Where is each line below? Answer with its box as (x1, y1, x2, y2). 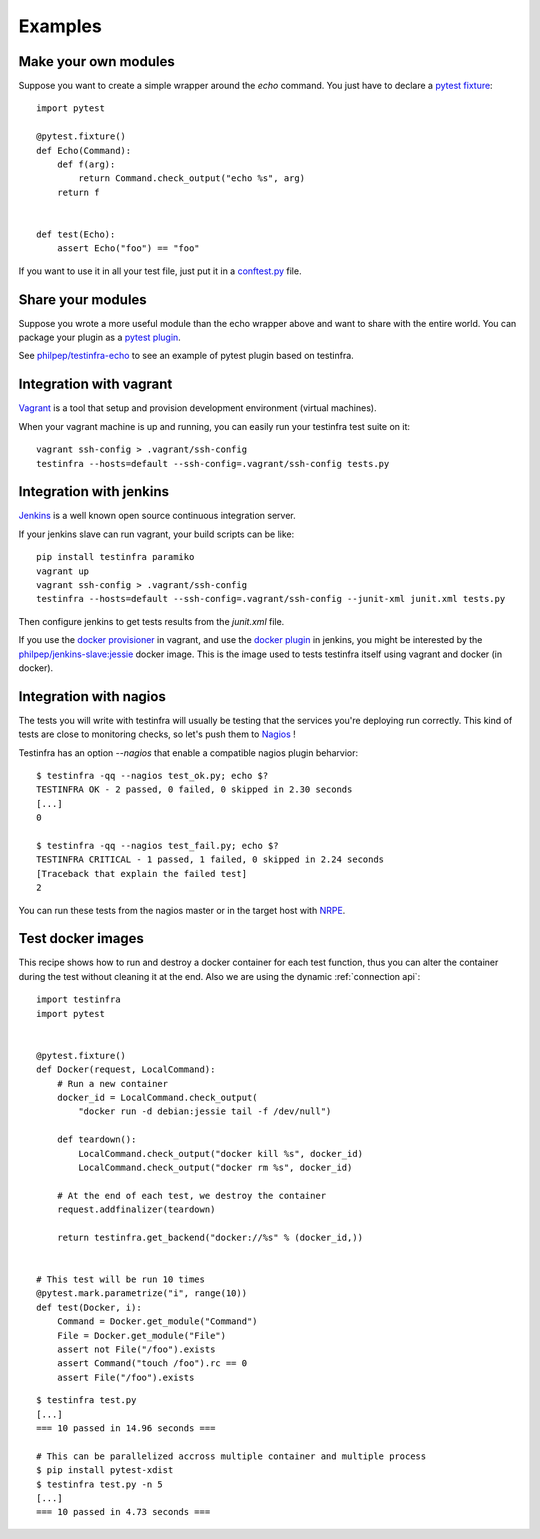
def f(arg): (56, 159, 116, 170)
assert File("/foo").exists (56, 1371, 195, 1383)
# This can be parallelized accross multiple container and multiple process (36, 1450, 427, 1462)
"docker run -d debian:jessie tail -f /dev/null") (78, 1106, 332, 1117)
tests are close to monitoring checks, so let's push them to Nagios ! (18, 728, 297, 740)
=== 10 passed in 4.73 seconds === (36, 1506, 211, 1518)
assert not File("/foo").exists (56, 1343, 216, 1355)
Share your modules (18, 291, 147, 308)
